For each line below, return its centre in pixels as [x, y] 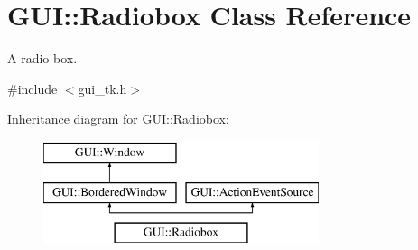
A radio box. [42, 58]
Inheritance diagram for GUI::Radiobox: [118, 119]
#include [33, 88]
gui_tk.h [102, 88]
